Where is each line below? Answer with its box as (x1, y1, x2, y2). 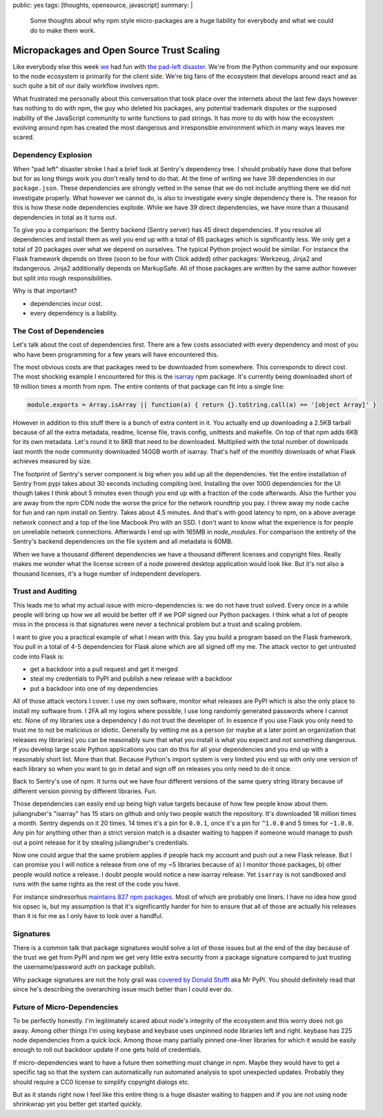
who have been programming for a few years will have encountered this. (12, 350, 219, 358)
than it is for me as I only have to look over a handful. (12, 912, 164, 920)
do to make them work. (30, 26, 96, 35)
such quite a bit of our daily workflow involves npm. (12, 81, 160, 90)
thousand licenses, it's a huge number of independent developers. (12, 570, 202, 578)
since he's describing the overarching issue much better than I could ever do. (12, 985, 233, 993)
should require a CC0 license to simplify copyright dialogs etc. (12, 1078, 190, 1086)
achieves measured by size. (12, 457, 92, 465)
